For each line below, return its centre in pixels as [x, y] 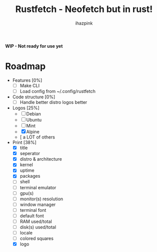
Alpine [33, 132]
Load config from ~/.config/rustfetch [58, 91]
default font [32, 216]
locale [26, 233]
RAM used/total [36, 221]
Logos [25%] [26, 108]
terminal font [33, 210]
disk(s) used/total [38, 227]
